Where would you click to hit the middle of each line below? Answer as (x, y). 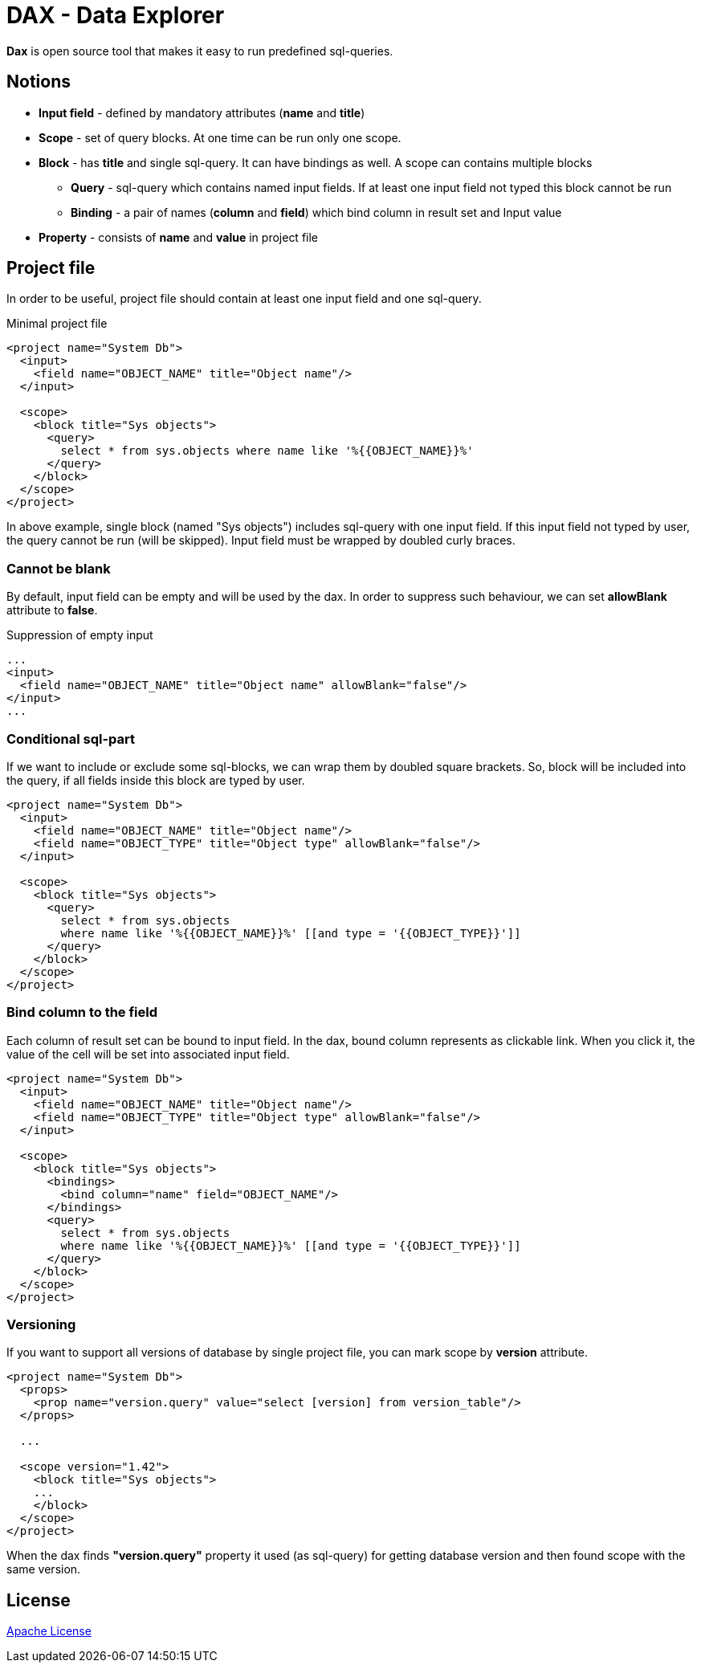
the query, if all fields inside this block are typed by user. (156, 780)
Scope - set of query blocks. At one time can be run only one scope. (220, 137)
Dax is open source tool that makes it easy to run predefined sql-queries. (200, 51)
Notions (39, 82)
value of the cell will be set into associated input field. (148, 1054)
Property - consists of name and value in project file (179, 237)
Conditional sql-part (71, 739)
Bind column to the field (82, 1012)
